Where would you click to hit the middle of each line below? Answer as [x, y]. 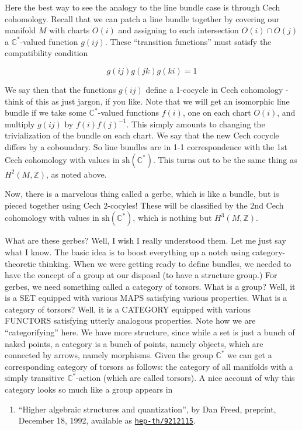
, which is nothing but [172, 218]
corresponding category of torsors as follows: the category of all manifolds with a [149, 366]
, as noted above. [76, 174]
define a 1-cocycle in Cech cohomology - [217, 89]
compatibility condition [46, 53]
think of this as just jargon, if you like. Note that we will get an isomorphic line [147, 101]
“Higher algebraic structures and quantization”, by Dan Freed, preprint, [147, 409]
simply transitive [35, 378]
